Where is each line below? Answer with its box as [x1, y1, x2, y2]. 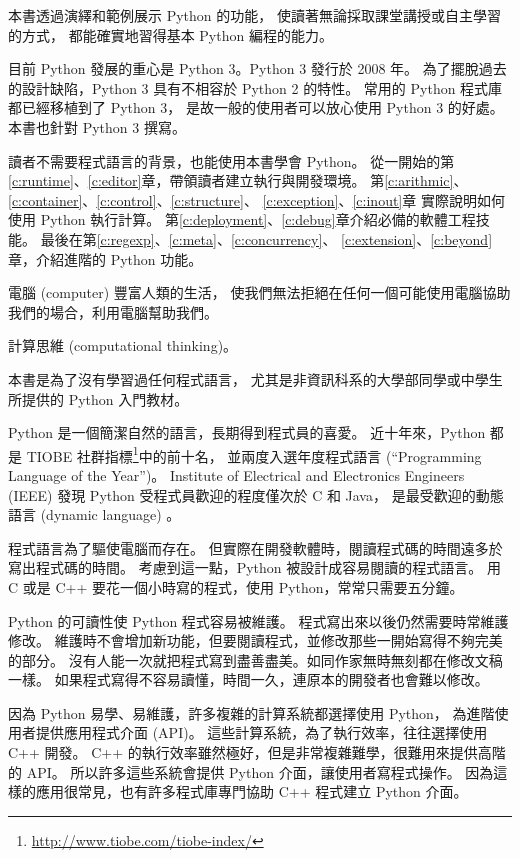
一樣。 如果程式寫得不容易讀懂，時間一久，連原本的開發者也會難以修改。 [8, 669, 489, 690]
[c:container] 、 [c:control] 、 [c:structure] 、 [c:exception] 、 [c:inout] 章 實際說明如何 [8, 189, 505, 210]
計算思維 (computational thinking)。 [8, 335, 238, 356]
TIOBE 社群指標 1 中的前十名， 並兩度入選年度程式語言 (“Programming [26, 442, 482, 466]
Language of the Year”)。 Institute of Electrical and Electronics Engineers [8, 464, 465, 485]
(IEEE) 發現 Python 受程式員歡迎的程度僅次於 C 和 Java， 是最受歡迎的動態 [8, 484, 504, 505]
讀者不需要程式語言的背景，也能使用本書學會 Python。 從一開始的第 [8, 150, 455, 171]
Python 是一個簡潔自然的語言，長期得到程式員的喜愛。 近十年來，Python [8, 422, 486, 443]
